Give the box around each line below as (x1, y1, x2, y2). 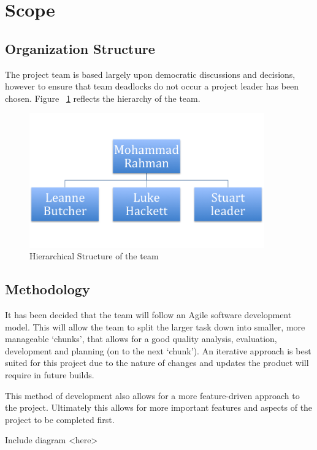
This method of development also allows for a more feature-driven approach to (5, 389, 300, 402)
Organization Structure (5, 39, 155, 58)
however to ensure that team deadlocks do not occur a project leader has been (5, 80, 299, 93)
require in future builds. (5, 368, 94, 381)
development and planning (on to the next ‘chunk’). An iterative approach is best (5, 344, 311, 357)
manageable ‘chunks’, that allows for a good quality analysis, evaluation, (5, 332, 277, 345)
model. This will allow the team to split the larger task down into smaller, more (5, 320, 305, 333)
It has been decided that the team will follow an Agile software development (5, 308, 292, 321)
